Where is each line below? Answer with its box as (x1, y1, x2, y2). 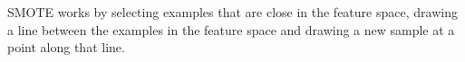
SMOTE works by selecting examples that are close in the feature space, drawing (7, 3, 458, 21)
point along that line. (7, 38, 125, 57)
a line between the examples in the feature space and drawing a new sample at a (7, 20, 455, 39)
